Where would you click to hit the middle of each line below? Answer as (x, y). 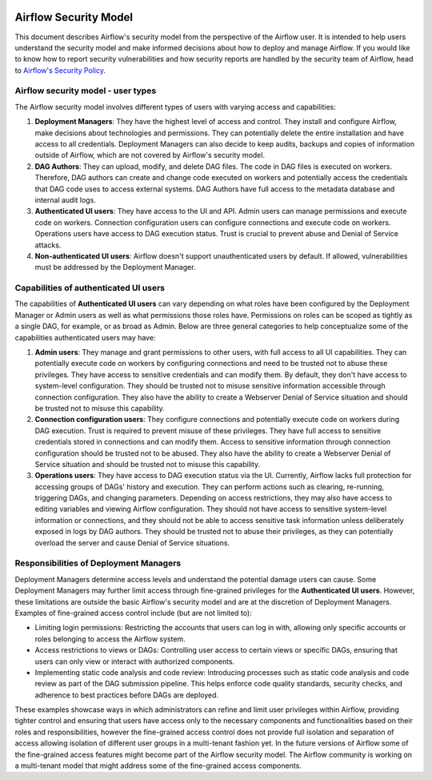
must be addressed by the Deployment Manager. (115, 267)
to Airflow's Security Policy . (60, 70)
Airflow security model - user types (86, 90)
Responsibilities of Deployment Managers (98, 563)
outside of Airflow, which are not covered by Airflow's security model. (150, 155)
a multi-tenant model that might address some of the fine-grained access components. (158, 766)
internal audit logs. (65, 199)
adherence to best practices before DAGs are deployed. (127, 695)
